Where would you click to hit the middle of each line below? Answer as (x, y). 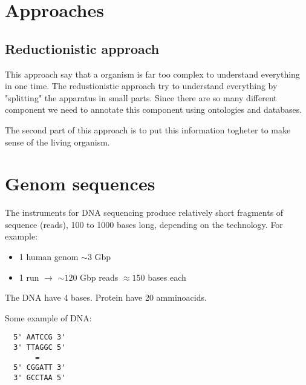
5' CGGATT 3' (40, 368)
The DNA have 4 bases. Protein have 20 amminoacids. (106, 297)
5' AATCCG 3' (40, 337)
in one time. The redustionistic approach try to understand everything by (141, 86)
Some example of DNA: (48, 317)
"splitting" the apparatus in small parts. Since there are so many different (141, 97)
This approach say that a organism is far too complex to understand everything (152, 74)
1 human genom (49, 257)
